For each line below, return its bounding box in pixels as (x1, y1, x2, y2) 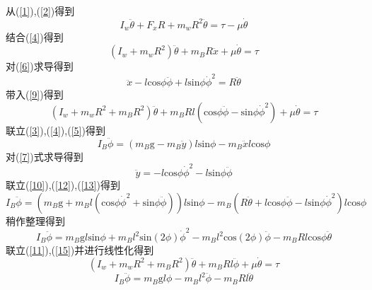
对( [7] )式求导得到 (6, 149, 83, 163)
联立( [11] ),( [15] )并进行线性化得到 (6, 243, 154, 257)
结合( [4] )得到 (6, 30, 64, 45)
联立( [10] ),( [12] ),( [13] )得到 (6, 178, 120, 192)
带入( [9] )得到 (6, 87, 64, 102)
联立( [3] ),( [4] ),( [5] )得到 (6, 122, 105, 137)
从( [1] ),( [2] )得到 (6, 4, 75, 18)
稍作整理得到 (6, 213, 65, 228)
